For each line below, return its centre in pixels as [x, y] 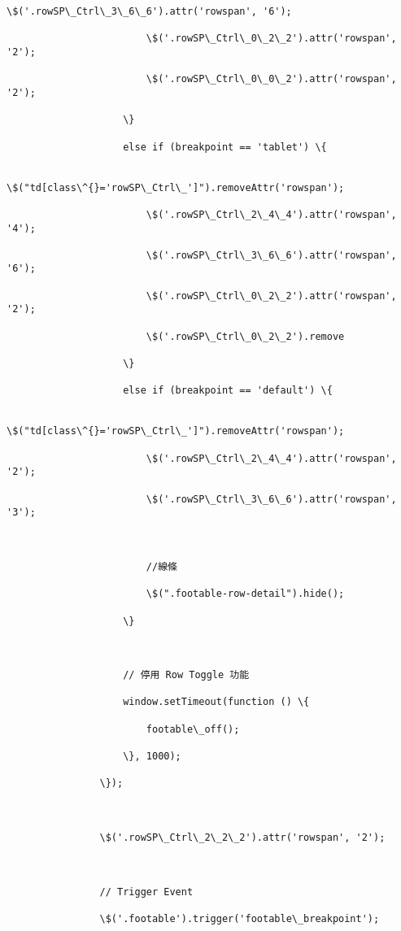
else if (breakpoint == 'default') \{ [228, 391]
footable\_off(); [193, 729]
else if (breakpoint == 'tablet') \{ [225, 147]
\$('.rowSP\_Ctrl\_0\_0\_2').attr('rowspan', [271, 79]
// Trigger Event [146, 892]
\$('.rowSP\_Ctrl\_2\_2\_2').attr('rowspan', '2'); [242, 838]
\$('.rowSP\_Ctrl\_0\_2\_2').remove [245, 336]
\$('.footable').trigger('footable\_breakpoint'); [240, 918]
